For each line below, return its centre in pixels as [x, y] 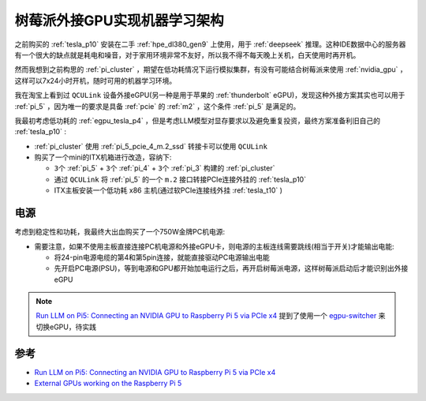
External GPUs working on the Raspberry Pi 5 [108, 384]
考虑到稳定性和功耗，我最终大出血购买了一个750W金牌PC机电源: [120, 232]
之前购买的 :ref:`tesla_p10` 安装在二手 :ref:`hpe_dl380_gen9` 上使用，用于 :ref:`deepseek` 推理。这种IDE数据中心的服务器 [210, 44]
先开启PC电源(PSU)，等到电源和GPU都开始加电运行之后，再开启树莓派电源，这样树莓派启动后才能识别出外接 [231, 268]
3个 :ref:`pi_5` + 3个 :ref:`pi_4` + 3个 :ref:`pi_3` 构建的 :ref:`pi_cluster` [164, 168]
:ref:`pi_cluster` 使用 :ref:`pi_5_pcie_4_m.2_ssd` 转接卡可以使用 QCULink [151, 146]
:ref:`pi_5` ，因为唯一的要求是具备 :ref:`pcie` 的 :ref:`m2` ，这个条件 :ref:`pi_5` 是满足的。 [157, 106]
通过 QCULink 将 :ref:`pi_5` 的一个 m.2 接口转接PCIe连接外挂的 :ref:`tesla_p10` [180, 179]
